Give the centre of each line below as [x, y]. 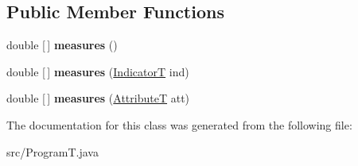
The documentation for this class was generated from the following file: [179, 124]
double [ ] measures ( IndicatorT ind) [98, 71]
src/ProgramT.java [53, 151]
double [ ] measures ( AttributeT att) [98, 98]
